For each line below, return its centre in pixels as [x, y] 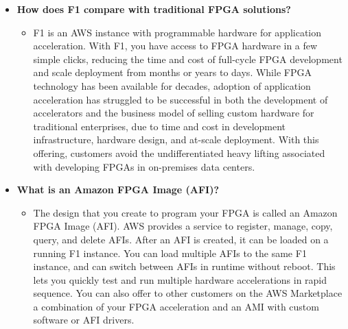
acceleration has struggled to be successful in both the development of [181, 99]
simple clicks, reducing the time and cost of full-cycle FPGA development [188, 59]
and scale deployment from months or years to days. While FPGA [172, 72]
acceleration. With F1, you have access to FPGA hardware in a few [175, 46]
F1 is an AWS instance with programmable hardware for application [177, 32]
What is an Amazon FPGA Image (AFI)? [118, 190]
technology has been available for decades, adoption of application [172, 85]
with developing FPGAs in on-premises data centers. [144, 166]
